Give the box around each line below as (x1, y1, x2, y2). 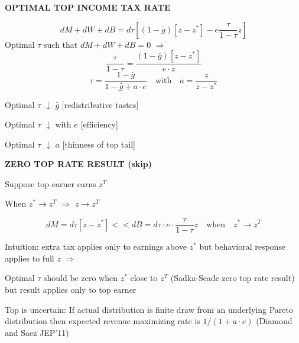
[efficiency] (80, 118, 118, 130)
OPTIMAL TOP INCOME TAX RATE (5, 1, 171, 13)
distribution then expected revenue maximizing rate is (5, 315, 200, 327)
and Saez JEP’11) (5, 326, 69, 338)
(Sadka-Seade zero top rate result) (170, 272, 295, 284)
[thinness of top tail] (62, 138, 135, 150)
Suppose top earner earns (5, 177, 96, 190)
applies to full (5, 251, 54, 264)
